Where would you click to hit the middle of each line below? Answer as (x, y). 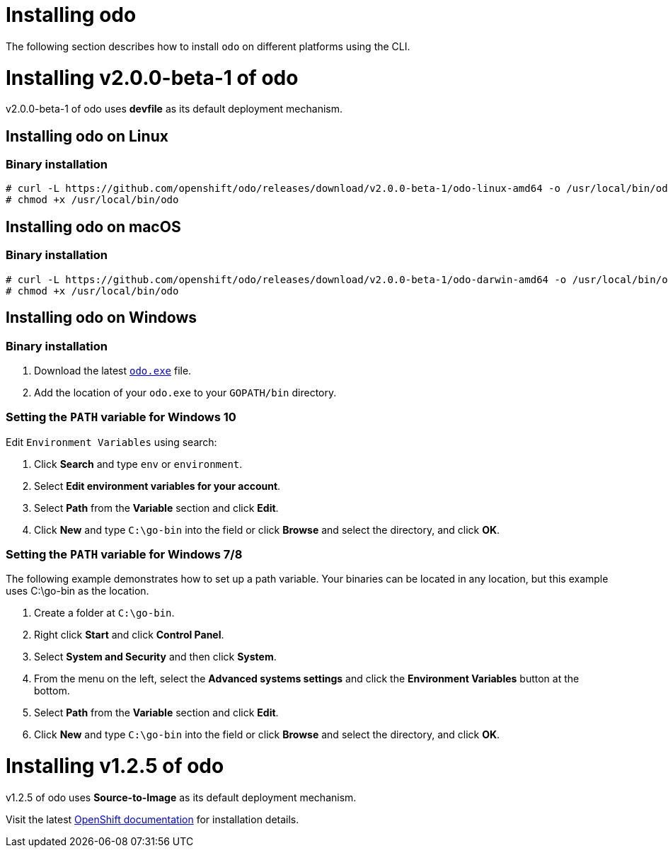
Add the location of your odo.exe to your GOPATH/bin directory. (185, 392)
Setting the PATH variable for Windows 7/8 (124, 555)
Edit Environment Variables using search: (111, 442)
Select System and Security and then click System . (155, 657)
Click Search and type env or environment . (138, 464)
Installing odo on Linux (87, 136)
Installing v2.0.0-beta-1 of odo (152, 78)
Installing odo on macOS (93, 227)
